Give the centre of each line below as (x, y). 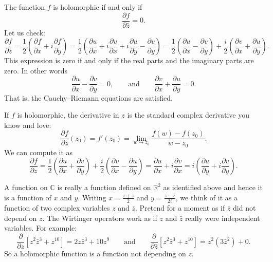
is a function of (28, 197)
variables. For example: (41, 228)
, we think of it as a (206, 197)
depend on (21, 218)
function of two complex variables (57, 208)
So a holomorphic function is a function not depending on (95, 254)
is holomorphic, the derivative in (68, 115)
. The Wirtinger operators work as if (100, 218)
